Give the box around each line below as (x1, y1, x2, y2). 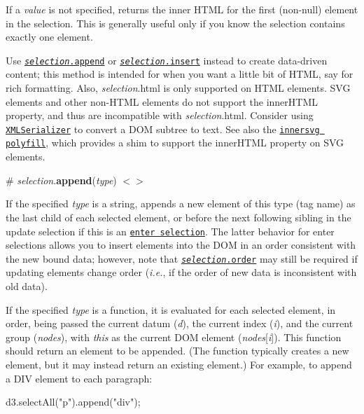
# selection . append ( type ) (6, 172, 117, 187)
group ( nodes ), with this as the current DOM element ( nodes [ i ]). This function (6, 329, 342, 344)
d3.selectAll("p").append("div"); (6, 394, 141, 409)
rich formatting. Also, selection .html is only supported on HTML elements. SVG (6, 81, 351, 95)
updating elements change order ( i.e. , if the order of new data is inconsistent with (6, 265, 357, 280)
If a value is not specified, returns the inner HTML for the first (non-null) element (6, 2, 358, 16)
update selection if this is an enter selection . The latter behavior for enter (6, 223, 335, 238)
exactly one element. (6, 29, 93, 44)
